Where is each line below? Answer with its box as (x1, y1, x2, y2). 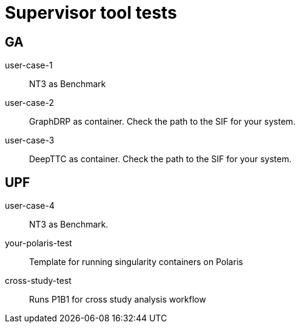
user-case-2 (5, 97, 55, 108)
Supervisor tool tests (5, 2, 177, 23)
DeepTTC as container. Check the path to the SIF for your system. (29, 154, 292, 165)
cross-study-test (5, 275, 72, 286)
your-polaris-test (5, 238, 72, 249)
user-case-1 (5, 60, 53, 71)
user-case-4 (5, 200, 55, 211)
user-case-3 (5, 135, 55, 146)
